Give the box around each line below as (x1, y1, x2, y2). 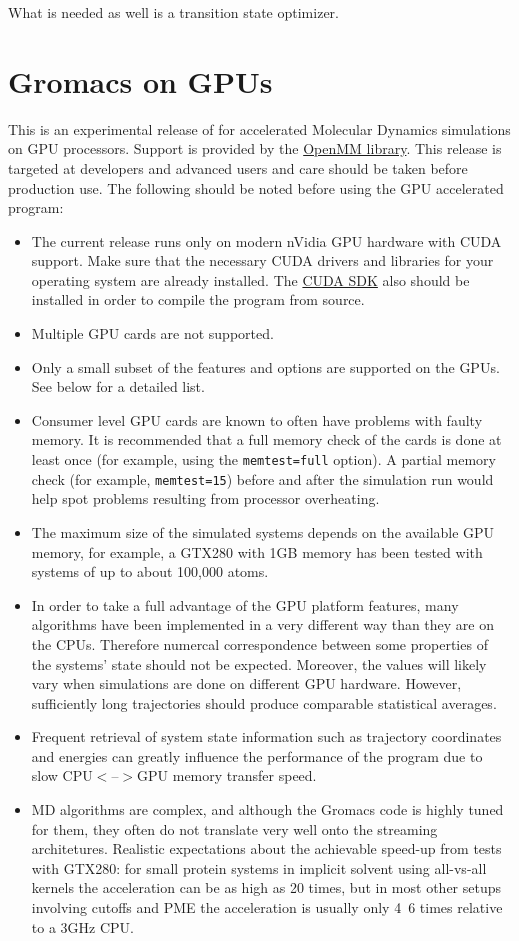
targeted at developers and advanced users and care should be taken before (8, 157, 468, 178)
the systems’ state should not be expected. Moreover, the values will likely (31, 653, 487, 674)
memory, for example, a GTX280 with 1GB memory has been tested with (31, 541, 483, 562)
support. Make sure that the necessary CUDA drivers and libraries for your (31, 250, 494, 271)
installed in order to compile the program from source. (31, 289, 365, 310)
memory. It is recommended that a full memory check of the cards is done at (31, 429, 502, 450)
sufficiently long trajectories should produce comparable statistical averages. (31, 692, 497, 713)
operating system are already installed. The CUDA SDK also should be (31, 269, 470, 290)
